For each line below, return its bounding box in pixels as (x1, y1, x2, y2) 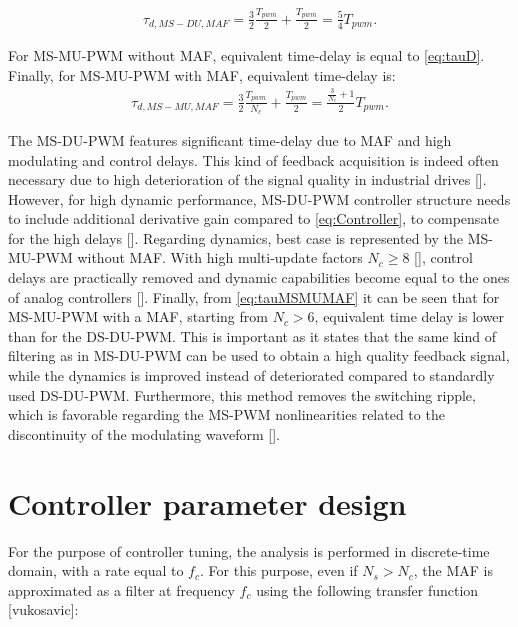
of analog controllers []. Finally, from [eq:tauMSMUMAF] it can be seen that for (8, 286, 500, 307)
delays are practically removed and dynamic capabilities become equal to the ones (8, 267, 510, 288)
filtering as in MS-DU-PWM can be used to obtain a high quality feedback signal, (8, 345, 510, 366)
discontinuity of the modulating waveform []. (8, 423, 280, 444)
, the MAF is (413, 560, 494, 581)
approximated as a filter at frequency (8, 579, 235, 600)
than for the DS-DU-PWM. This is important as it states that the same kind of (8, 325, 497, 346)
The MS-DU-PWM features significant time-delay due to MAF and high (8, 129, 452, 150)
